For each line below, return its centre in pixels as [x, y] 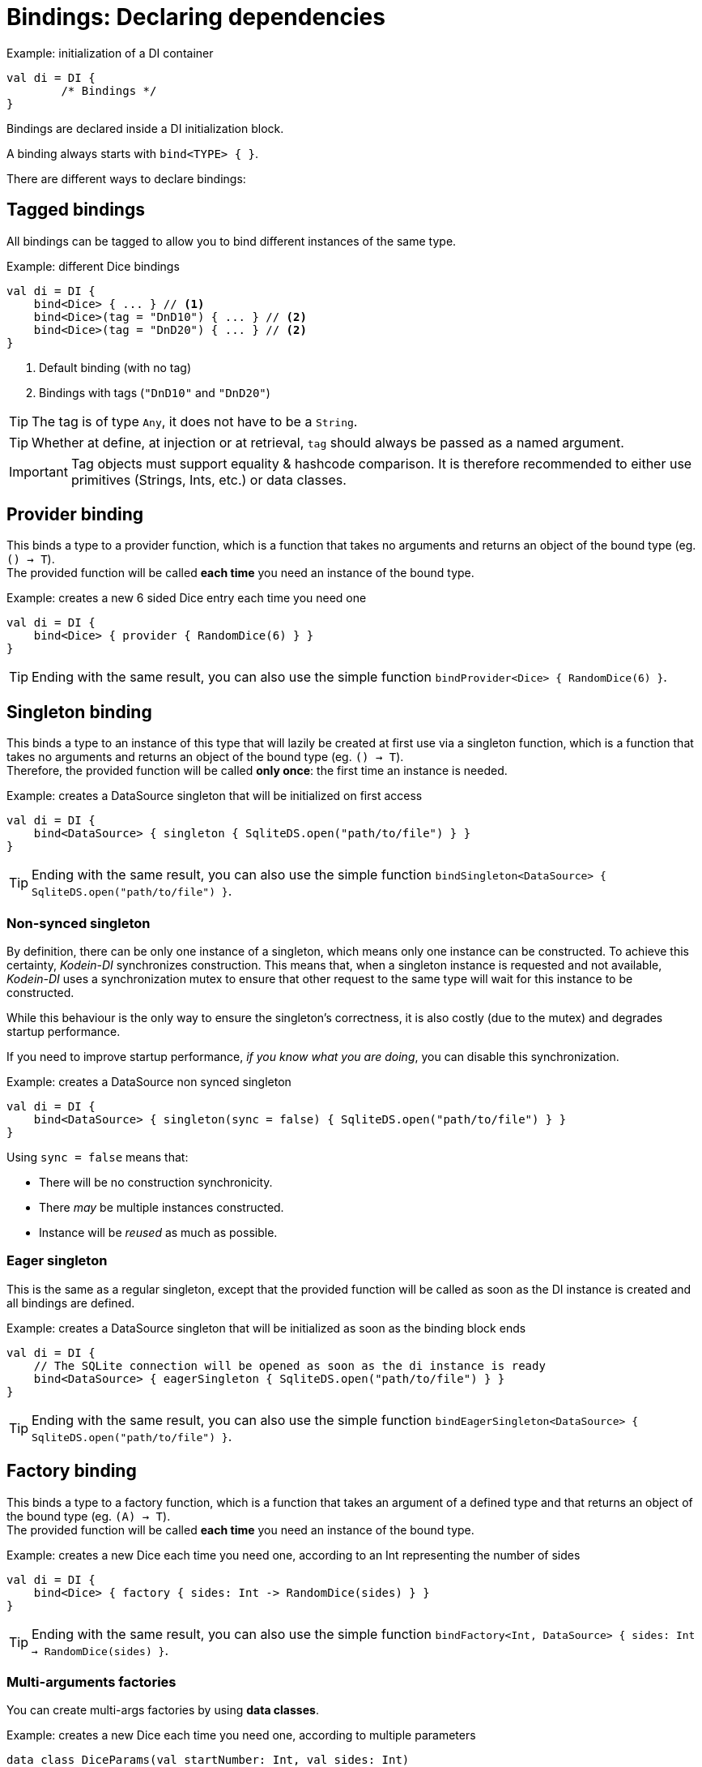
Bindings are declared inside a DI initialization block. [145, 128]
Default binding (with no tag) [115, 367]
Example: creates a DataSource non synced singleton [149, 1082]
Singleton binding [79, 712]
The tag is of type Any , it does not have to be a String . [195, 421]
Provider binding [75, 515]
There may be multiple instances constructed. [162, 1208]
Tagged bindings [76, 210]
